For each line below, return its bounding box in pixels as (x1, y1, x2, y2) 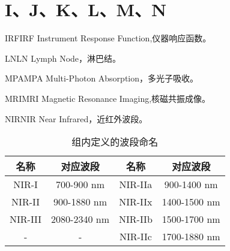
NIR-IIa (119, 177, 153, 192)
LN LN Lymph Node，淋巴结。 (5, 52, 121, 64)
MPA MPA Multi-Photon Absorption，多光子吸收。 (5, 72, 199, 84)
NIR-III (10, 212, 42, 226)
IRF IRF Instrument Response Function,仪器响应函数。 (5, 32, 211, 44)
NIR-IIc (119, 229, 152, 244)
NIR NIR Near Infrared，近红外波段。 (5, 112, 148, 125)
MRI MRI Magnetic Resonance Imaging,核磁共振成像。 (5, 92, 211, 104)
